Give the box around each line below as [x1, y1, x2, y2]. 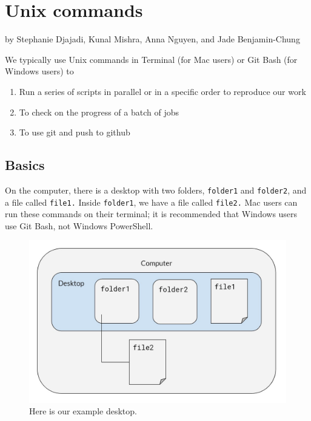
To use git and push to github [19, 126, 130, 139]
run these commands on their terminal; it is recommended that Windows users [5, 207, 298, 220]
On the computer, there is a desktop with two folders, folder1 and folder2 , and [5, 183, 307, 196]
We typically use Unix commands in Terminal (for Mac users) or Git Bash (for [5, 53, 298, 65]
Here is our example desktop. [29, 405, 137, 417]
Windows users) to [5, 65, 74, 77]
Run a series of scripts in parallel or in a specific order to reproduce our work [19, 85, 306, 97]
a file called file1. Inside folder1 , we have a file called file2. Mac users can [5, 195, 298, 208]
